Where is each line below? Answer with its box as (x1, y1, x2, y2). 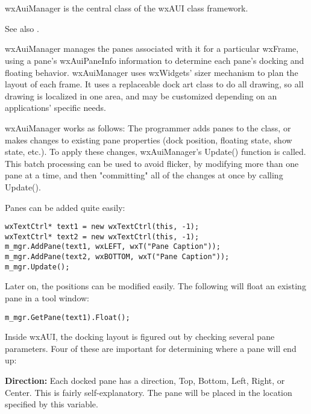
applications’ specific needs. (5, 101, 106, 114)
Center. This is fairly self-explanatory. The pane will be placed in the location (5, 386, 292, 398)
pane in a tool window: (5, 291, 90, 304)
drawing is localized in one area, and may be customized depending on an (5, 89, 277, 102)
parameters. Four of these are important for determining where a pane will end (5, 342, 297, 354)
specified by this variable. (5, 398, 98, 410)
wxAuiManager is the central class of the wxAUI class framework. (5, 2, 248, 14)
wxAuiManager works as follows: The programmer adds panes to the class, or (5, 121, 291, 134)
